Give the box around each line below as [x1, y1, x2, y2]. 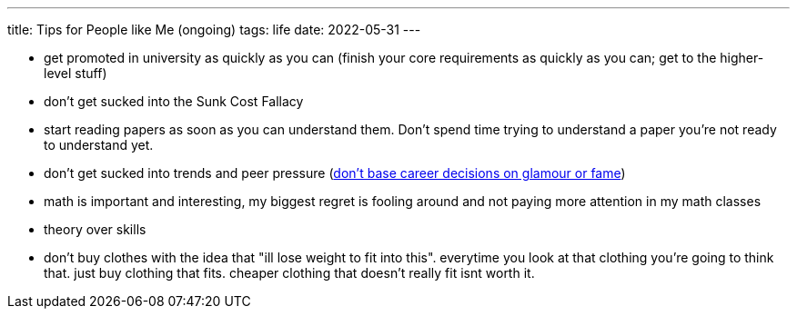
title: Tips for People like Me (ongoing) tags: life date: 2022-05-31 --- [7, 22, 421, 37]
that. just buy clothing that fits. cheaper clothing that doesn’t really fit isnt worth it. [44, 265, 535, 281]
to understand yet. [44, 137, 154, 153]
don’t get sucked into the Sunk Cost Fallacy [44, 94, 304, 109]
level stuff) [44, 65, 107, 81]
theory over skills [44, 222, 146, 237]
